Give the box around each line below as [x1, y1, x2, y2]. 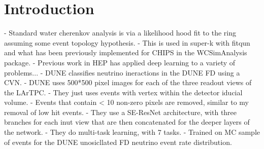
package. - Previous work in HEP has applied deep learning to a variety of [4, 57, 236, 67]
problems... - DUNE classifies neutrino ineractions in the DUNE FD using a [4, 67, 240, 78]
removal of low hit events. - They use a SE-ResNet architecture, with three [4, 106, 237, 117]
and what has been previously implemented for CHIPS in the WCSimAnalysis [4, 47, 247, 58]
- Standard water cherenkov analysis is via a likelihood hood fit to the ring [4, 27, 236, 38]
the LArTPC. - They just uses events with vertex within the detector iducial [4, 87, 243, 97]
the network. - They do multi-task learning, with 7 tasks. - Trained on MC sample [4, 127, 260, 137]
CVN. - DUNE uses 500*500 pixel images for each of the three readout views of [4, 77, 252, 88]
